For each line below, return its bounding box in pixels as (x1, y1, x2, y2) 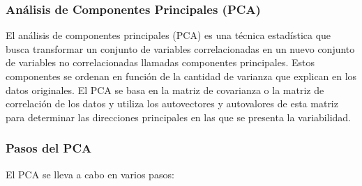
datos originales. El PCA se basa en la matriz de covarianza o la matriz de (6, 82, 324, 97)
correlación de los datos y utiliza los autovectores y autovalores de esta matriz (6, 96, 338, 111)
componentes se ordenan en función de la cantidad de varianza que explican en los (6, 69, 357, 83)
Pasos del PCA (6, 139, 92, 157)
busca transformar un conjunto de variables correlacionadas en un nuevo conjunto (6, 41, 355, 56)
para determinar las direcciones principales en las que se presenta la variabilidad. (6, 109, 352, 124)
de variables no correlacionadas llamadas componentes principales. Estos (6, 55, 315, 70)
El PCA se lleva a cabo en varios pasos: (6, 166, 174, 181)
